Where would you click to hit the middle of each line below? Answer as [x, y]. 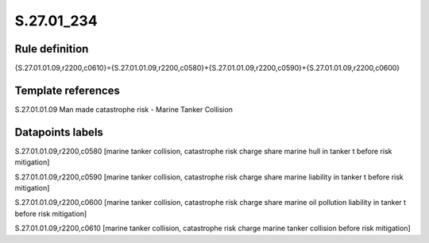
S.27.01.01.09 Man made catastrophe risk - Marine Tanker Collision [124, 109]
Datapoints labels [59, 132]
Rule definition [52, 49]
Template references [68, 90]
